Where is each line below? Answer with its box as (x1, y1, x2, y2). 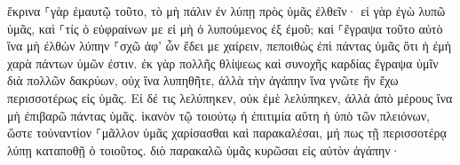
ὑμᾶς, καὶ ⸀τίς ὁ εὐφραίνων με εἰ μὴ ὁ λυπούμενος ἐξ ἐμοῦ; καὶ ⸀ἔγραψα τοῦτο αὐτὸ (7, 19, 443, 37)
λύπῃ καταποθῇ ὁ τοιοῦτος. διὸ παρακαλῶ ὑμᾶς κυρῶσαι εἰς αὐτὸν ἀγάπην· (7, 140, 401, 159)
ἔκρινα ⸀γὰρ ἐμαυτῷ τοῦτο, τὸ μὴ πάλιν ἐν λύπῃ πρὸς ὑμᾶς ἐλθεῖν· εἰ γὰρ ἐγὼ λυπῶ (7, 2, 446, 20)
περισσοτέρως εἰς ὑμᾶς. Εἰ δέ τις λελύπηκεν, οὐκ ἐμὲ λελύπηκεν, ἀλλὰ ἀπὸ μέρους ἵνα (7, 88, 453, 106)
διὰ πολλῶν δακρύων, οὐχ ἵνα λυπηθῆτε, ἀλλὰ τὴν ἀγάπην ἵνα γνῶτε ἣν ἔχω (7, 71, 399, 90)
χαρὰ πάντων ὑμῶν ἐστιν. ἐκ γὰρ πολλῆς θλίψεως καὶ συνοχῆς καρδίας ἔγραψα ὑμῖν (7, 53, 439, 72)
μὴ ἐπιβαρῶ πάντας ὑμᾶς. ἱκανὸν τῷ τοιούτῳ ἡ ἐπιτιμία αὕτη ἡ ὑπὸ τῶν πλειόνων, (7, 106, 430, 124)
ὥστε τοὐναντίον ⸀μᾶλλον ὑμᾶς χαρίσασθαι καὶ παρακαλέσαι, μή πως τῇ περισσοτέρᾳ (7, 123, 447, 142)
